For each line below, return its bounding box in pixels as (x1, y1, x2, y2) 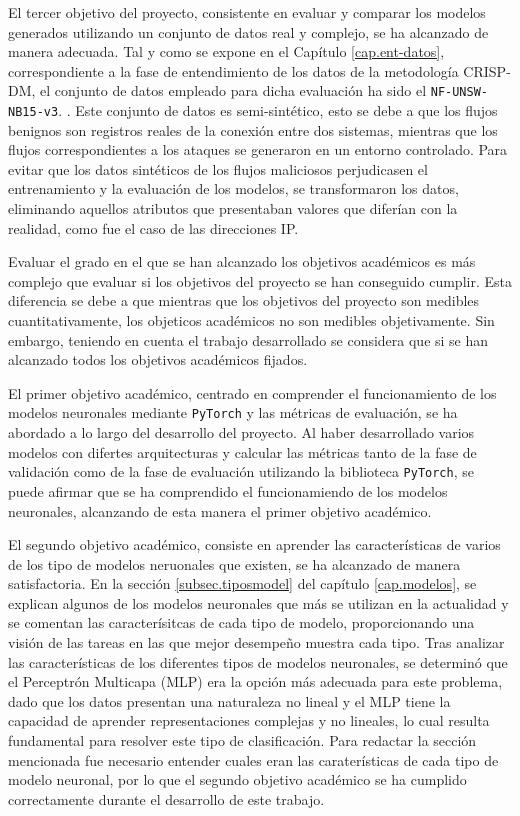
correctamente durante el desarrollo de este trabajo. (8, 788, 325, 809)
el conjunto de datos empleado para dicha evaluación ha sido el (40, 80, 427, 101)
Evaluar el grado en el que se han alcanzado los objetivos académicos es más (8, 251, 476, 272)
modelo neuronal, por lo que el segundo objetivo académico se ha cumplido (8, 769, 467, 790)
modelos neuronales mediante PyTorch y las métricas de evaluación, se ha (8, 402, 458, 423)
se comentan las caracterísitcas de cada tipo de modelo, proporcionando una (8, 612, 475, 633)
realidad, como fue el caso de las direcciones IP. (8, 217, 299, 238)
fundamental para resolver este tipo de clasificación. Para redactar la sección (8, 730, 477, 751)
